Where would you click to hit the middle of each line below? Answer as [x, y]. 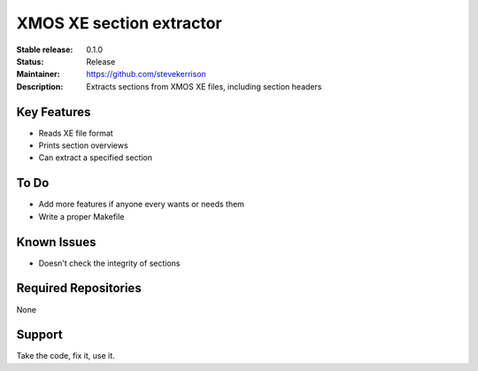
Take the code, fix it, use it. [66, 356]
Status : [30, 61]
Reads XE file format [76, 133]
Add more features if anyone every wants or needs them [142, 205]
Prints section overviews [83, 145]
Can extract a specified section [96, 158]
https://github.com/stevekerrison [146, 74]
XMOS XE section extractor [119, 23]
